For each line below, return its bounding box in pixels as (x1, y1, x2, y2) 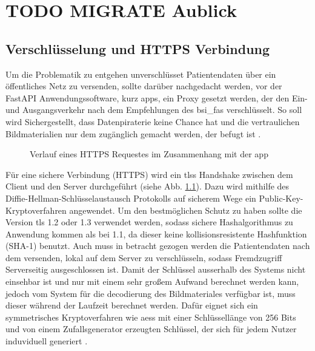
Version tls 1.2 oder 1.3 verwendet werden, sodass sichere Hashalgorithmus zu (5, 216, 293, 228)
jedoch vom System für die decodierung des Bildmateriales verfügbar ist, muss (5, 287, 296, 299)
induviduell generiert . (5, 335, 88, 347)
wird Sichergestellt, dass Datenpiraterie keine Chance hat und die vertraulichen (5, 115, 300, 128)
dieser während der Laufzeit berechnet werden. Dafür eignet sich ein (5, 299, 258, 312)
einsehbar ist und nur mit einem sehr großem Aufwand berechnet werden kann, (5, 275, 299, 288)
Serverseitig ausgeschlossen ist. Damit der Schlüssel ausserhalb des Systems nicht (5, 263, 306, 276)
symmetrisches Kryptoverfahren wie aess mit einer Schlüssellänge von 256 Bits (5, 310, 296, 323)
